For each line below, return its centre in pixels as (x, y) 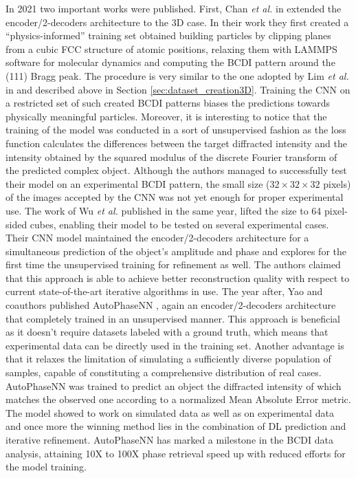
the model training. (46, 467)
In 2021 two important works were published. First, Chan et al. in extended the (174, 8)
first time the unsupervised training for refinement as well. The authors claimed (173, 264)
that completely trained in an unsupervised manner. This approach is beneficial (173, 318)
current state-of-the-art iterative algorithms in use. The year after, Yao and (164, 291)
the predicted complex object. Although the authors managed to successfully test (176, 170)
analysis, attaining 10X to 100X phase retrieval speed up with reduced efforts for (176, 453)
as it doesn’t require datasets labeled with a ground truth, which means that (167, 332)
